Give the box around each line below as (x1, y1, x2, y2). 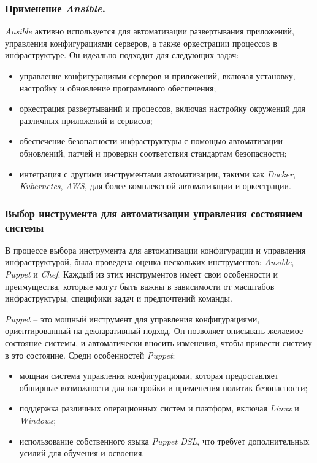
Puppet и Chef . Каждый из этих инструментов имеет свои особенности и (5, 268, 278, 281)
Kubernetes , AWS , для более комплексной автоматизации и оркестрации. (19, 179, 291, 192)
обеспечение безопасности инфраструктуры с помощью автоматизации (19, 134, 283, 147)
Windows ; (19, 414, 56, 427)
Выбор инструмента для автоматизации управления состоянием (5, 205, 303, 220)
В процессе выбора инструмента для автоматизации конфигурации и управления (5, 243, 306, 256)
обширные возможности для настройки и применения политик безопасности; (19, 381, 308, 394)
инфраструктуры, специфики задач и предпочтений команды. (5, 292, 232, 305)
